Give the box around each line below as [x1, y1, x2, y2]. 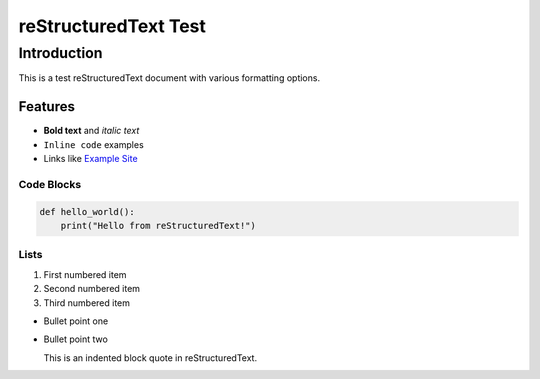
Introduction [18, 44, 103, 62]
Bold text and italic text [43, 125, 140, 137]
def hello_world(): [39, 206, 135, 217]
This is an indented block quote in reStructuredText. [43, 351, 258, 364]
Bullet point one [43, 315, 109, 327]
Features [18, 98, 75, 115]
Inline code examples [43, 138, 144, 150]
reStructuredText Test [18, 15, 207, 37]
